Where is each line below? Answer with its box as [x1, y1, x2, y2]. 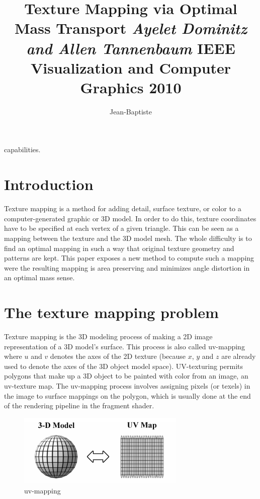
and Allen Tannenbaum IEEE [26, 37, 235, 58]
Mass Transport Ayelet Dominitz [14, 18, 247, 39]
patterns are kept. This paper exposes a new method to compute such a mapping [4, 253, 254, 263]
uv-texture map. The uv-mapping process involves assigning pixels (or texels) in [4, 381, 250, 391]
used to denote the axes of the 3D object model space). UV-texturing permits [4, 360, 243, 371]
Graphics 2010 [80, 77, 182, 97]
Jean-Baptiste [109, 106, 152, 116]
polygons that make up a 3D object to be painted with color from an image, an [4, 370, 248, 381]
